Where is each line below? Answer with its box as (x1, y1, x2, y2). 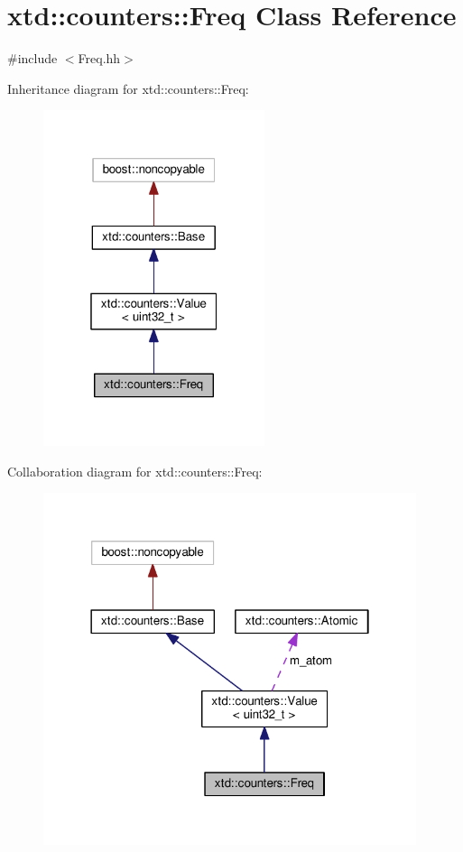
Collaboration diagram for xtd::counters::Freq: (7, 461, 263, 480)
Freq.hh (78, 49, 121, 68)
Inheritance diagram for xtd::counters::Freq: (7, 79, 249, 97)
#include (7, 49, 58, 68)
